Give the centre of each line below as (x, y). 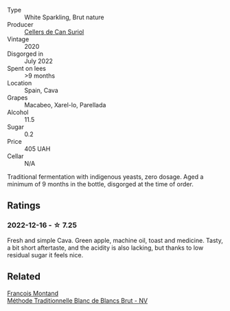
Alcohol (18, 112)
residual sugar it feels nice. (45, 255)
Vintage (18, 39)
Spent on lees (27, 68)
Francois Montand (33, 293)
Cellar (15, 156)
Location (20, 83)
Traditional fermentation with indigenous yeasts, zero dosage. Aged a (105, 177)
